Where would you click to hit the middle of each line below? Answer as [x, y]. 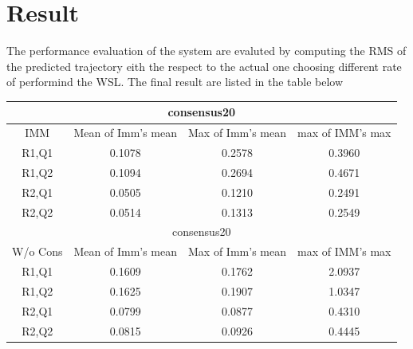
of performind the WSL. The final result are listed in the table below [175, 82]
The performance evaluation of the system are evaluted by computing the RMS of [206, 51]
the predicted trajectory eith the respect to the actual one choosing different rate [204, 66]
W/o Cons [37, 251]
